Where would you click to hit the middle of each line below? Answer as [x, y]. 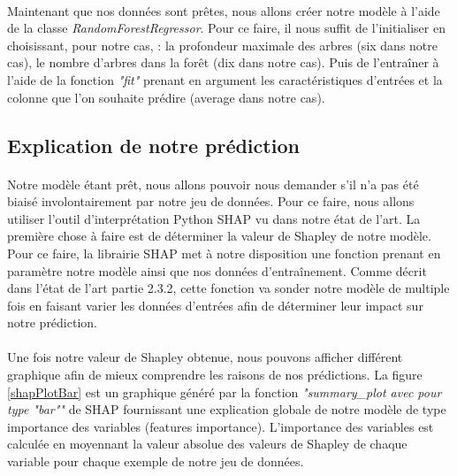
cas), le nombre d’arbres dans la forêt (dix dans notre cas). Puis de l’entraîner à [223, 62]
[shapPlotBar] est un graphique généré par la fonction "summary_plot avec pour [225, 392]
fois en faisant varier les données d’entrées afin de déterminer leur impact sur [215, 305]
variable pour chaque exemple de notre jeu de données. [156, 461]
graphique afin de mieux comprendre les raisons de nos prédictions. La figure [215, 375]
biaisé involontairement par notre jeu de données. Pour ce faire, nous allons [211, 201]
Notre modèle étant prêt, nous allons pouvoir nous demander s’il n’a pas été [213, 184]
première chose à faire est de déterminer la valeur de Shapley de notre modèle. [219, 236]
